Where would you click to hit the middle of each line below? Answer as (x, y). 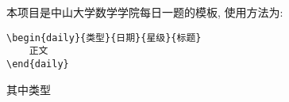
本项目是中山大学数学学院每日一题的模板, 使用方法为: (145, 12)
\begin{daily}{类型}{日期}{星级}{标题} (104, 38)
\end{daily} (38, 64)
